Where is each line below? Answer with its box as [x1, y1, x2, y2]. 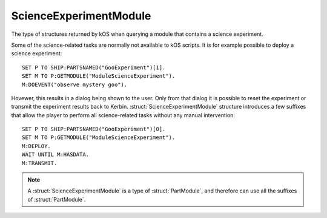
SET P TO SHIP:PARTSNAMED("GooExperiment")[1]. [22, 64, 166, 71]
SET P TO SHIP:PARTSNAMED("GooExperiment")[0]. [22, 126, 166, 133]
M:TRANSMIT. [22, 160, 58, 166]
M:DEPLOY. [22, 143, 51, 149]
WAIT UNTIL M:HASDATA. [22, 151, 90, 158]
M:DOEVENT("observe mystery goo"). [22, 81, 128, 88]
